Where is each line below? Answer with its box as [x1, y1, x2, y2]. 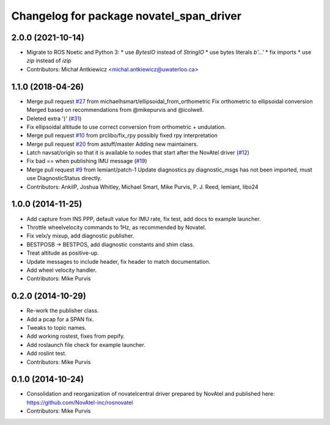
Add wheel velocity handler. [26, 266, 97, 274]
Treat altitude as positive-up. [26, 249, 99, 256]
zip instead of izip [26, 57, 71, 64]
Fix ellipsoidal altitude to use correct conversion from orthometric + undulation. [26, 123, 226, 131]
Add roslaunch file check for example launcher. [26, 341, 146, 348]
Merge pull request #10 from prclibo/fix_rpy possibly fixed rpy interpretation [26, 132, 218, 139]
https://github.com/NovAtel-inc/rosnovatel [26, 399, 133, 406]
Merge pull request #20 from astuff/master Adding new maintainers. [26, 140, 199, 148]
